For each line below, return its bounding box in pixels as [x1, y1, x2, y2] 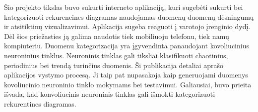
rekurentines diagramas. [4, 98, 76, 109]
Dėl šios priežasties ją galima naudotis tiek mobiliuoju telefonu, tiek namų [4, 31, 229, 41]
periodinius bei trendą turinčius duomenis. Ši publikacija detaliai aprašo [4, 60, 223, 70]
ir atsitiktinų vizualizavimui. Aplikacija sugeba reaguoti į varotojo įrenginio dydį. [4, 21, 251, 32]
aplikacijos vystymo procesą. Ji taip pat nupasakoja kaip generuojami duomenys [4, 70, 248, 80]
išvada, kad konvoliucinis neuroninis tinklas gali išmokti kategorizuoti [4, 89, 215, 99]
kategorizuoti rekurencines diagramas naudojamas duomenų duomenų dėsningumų [4, 11, 254, 22]
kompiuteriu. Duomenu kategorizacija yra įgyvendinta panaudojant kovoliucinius [4, 40, 249, 51]
